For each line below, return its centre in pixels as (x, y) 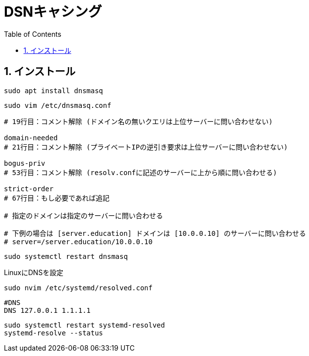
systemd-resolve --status (54, 333)
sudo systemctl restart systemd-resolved (84, 325)
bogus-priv (25, 163)
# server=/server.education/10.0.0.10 (78, 242)
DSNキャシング (53, 12)
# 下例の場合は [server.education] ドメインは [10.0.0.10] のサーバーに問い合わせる (155, 233)
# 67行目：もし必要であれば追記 (57, 198)
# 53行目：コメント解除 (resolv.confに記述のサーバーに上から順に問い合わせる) (141, 172)
